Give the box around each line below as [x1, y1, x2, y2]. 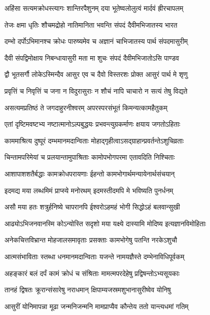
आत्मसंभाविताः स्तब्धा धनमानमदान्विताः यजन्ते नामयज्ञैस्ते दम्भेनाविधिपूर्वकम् [4, 251, 184, 261]
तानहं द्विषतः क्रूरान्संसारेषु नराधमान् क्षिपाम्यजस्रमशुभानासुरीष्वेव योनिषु [4, 284, 171, 295]
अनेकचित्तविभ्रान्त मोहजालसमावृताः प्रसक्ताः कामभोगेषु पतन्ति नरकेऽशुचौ [4, 235, 177, 245]
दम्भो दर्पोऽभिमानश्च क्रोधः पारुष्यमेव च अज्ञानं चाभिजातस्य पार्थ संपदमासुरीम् [4, 36, 188, 46]
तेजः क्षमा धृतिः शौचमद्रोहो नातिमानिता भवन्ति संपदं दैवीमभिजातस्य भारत [4, 19, 177, 30]
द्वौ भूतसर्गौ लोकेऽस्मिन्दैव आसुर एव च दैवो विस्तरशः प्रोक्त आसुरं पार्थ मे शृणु [4, 69, 188, 79]
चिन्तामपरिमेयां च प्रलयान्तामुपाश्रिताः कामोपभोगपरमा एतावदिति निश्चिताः [4, 152, 175, 162]
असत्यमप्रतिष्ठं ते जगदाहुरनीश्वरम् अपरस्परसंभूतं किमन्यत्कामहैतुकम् [4, 102, 168, 112]
